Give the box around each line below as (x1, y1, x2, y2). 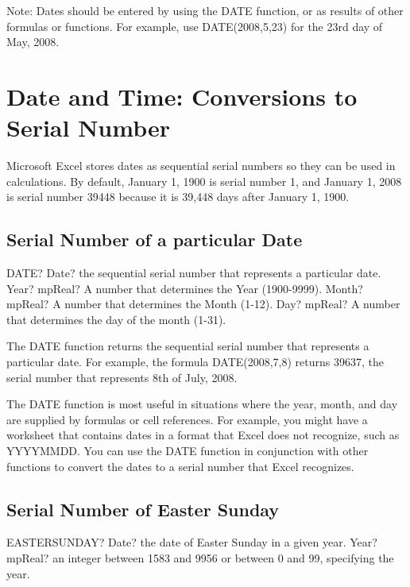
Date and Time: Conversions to (6, 79, 358, 112)
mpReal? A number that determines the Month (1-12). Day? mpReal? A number (6, 295, 400, 312)
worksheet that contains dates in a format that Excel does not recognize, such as (6, 427, 400, 443)
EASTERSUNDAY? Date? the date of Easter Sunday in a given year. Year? (6, 534, 377, 550)
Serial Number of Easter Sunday (6, 496, 280, 521)
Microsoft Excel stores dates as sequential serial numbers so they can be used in (6, 157, 396, 174)
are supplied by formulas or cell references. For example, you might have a (6, 411, 368, 427)
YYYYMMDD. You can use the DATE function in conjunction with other (6, 442, 369, 459)
